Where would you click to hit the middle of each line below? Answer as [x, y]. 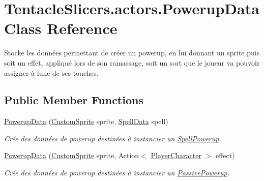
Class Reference [61, 28]
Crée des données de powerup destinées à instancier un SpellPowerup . [113, 138]
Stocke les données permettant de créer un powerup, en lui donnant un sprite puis [132, 53]
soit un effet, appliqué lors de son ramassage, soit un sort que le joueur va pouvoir [132, 62]
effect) [225, 155]
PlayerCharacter [176, 155]
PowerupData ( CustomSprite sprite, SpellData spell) [86, 121]
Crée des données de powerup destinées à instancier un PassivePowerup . [117, 173]
